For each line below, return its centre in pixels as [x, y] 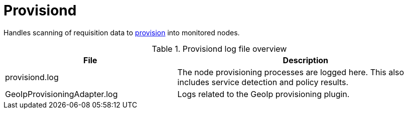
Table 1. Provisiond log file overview [219, 49]
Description [306, 60]
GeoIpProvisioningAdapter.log [61, 94]
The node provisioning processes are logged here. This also [291, 72]
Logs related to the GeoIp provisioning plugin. [263, 94]
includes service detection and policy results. [263, 82]
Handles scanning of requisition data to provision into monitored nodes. [122, 32]
